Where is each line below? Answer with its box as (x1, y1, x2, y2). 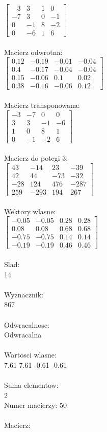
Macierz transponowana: (4, 100, 80, 110)
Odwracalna (4, 329, 42, 340)
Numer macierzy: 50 (4, 400, 67, 410)
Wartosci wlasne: (4, 349, 57, 360)
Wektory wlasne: (4, 205, 56, 216)
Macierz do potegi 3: (4, 153, 68, 163)
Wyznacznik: (4, 289, 44, 299)
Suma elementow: (4, 380, 59, 390)
